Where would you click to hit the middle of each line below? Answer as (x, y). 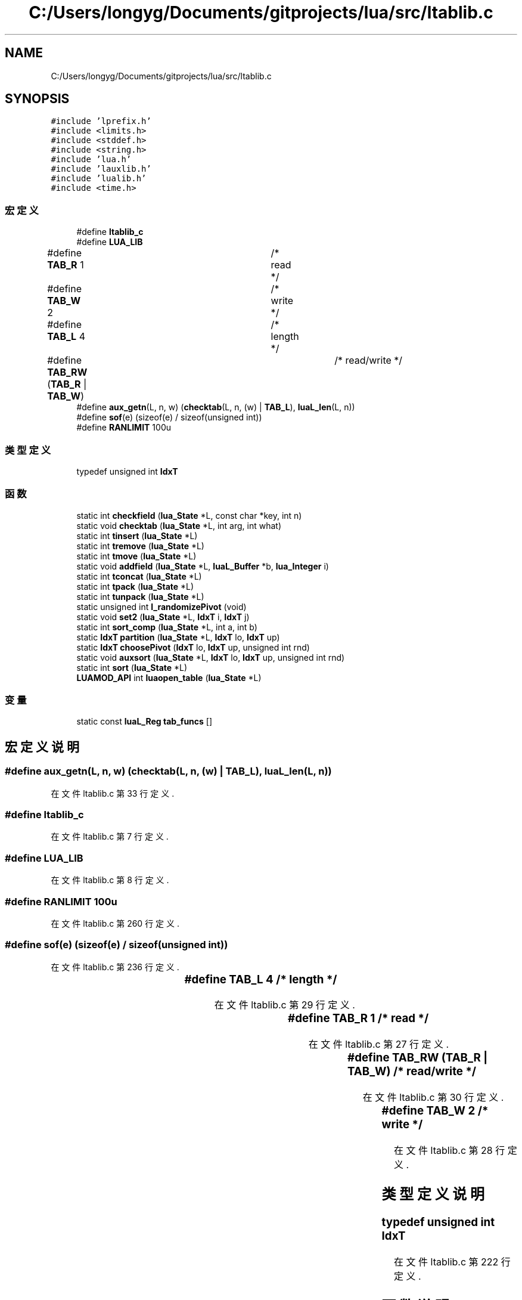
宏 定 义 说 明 (42, 747)
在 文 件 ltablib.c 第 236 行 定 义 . (115, 967)
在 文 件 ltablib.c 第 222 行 (452, 1262)
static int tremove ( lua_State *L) (140, 546)
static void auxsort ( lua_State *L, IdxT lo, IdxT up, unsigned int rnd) (211, 657)
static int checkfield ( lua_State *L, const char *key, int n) (189, 515)
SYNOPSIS (37, 99)
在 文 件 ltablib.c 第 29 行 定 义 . (285, 1005)
